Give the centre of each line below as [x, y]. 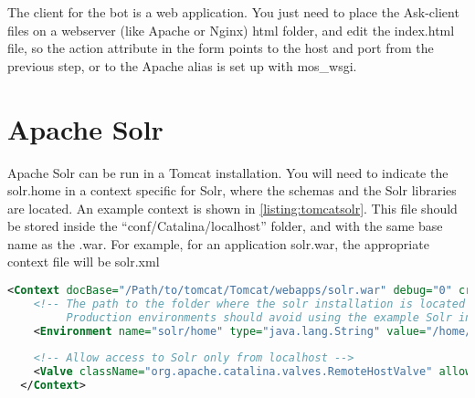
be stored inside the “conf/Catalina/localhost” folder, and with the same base [225, 226]
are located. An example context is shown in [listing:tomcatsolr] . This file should [232, 208]
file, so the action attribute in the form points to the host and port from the [221, 48]
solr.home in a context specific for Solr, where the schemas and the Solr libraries [232, 190]
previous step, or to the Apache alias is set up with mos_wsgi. [182, 65]
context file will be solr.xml [84, 262]
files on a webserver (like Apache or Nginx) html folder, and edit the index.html [231, 30]
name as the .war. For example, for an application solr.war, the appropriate [218, 243]
